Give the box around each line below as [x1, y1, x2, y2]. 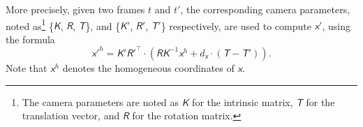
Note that [6, 60, 47, 75]
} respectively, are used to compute [161, 18, 311, 33]
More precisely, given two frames [6, 2, 145, 16]
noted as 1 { [6, 16, 54, 33]
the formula [6, 31, 55, 46]
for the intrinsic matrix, [192, 94, 293, 109]
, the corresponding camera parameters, [180, 2, 350, 16]
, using [322, 18, 350, 33]
